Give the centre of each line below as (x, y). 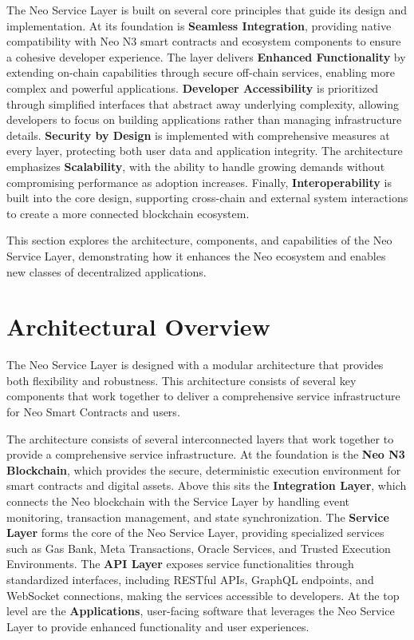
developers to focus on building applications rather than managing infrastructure (204, 119)
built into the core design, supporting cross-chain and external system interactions (207, 198)
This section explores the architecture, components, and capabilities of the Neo (199, 240)
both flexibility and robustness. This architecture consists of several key (181, 380)
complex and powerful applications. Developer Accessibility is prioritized (193, 87)
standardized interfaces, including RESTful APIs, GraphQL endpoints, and (190, 579)
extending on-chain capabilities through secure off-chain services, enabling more (201, 72)
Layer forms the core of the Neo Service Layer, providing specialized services (195, 533)
